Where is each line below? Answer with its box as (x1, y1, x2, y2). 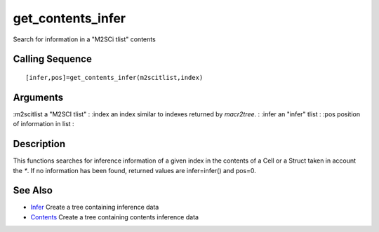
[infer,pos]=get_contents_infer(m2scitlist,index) (25, 74, 204, 81)
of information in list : (13, 120, 74, 128)
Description (13, 138, 66, 150)
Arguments (13, 91, 64, 103)
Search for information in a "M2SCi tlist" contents (13, 35, 156, 43)
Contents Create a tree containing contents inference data (30, 212, 199, 221)
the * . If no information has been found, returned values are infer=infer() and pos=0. (13, 166, 256, 175)
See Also (13, 184, 53, 196)
